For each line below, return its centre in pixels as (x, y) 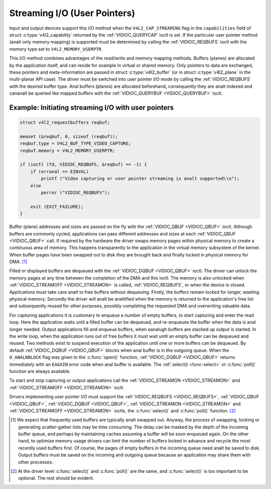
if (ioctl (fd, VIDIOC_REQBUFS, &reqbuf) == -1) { (84, 165)
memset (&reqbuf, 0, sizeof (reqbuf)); (69, 136)
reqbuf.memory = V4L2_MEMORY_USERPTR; (67, 151)
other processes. (36, 462)
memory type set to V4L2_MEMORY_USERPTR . (56, 49)
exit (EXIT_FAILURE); (57, 206)
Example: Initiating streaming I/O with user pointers (92, 107)
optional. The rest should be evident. (56, 478)
